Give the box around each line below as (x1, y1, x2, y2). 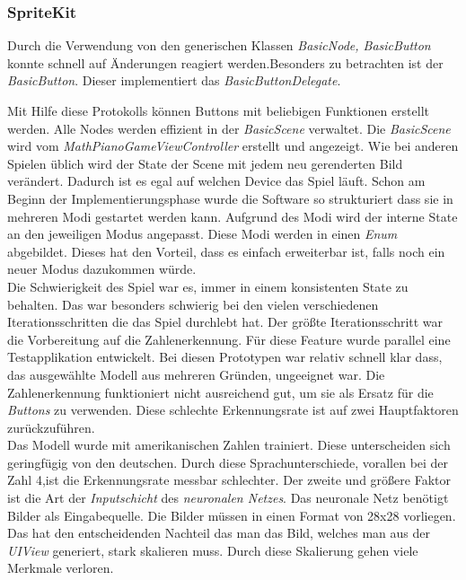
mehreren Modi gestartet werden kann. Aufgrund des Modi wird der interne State (7, 207, 458, 225)
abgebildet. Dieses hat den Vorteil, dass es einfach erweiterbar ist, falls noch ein (7, 242, 445, 260)
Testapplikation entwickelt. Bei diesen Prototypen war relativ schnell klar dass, (7, 347, 443, 366)
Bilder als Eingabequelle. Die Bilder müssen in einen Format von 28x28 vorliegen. (7, 505, 456, 524)
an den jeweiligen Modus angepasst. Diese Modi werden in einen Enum (7, 224, 398, 243)
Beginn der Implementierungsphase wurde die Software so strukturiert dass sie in (7, 189, 453, 207)
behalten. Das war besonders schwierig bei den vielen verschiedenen (7, 294, 379, 313)
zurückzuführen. (7, 417, 95, 436)
